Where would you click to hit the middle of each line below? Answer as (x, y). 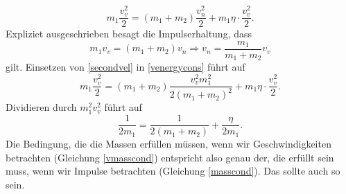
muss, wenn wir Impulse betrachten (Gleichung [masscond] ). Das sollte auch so (173, 171)
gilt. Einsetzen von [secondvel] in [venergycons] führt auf (126, 67)
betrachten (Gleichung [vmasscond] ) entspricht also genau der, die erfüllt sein (170, 157)
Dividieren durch (41, 107)
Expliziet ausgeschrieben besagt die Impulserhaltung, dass (129, 34)
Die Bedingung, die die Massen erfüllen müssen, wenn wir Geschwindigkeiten (168, 144)
